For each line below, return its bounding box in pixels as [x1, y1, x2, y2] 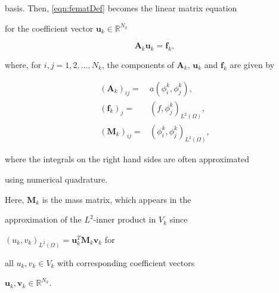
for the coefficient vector [5, 21, 94, 34]
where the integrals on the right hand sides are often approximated [5, 153, 249, 165]
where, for [5, 58, 42, 70]
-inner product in [93, 213, 156, 226]
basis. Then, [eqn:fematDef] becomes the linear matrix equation [5, 2, 237, 14]
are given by [230, 58, 275, 70]
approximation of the [5, 213, 82, 226]
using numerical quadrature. [5, 172, 108, 185]
